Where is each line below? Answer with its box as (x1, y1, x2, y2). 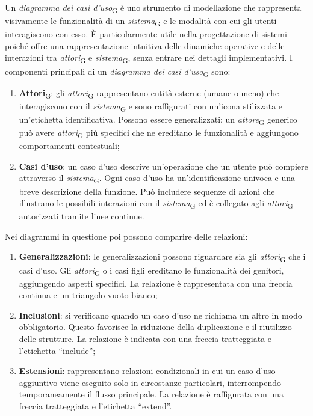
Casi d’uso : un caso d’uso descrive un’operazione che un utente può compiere (19, 159, 308, 172)
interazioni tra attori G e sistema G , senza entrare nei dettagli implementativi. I (5, 51, 293, 66)
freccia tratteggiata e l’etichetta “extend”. (19, 400, 172, 412)
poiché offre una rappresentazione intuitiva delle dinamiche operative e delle (5, 39, 285, 52)
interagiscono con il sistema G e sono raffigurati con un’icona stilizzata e (19, 99, 283, 114)
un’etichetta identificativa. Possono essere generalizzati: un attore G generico (19, 112, 297, 127)
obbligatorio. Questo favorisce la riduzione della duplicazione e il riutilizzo (19, 320, 292, 333)
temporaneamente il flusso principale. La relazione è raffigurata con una (19, 388, 284, 400)
